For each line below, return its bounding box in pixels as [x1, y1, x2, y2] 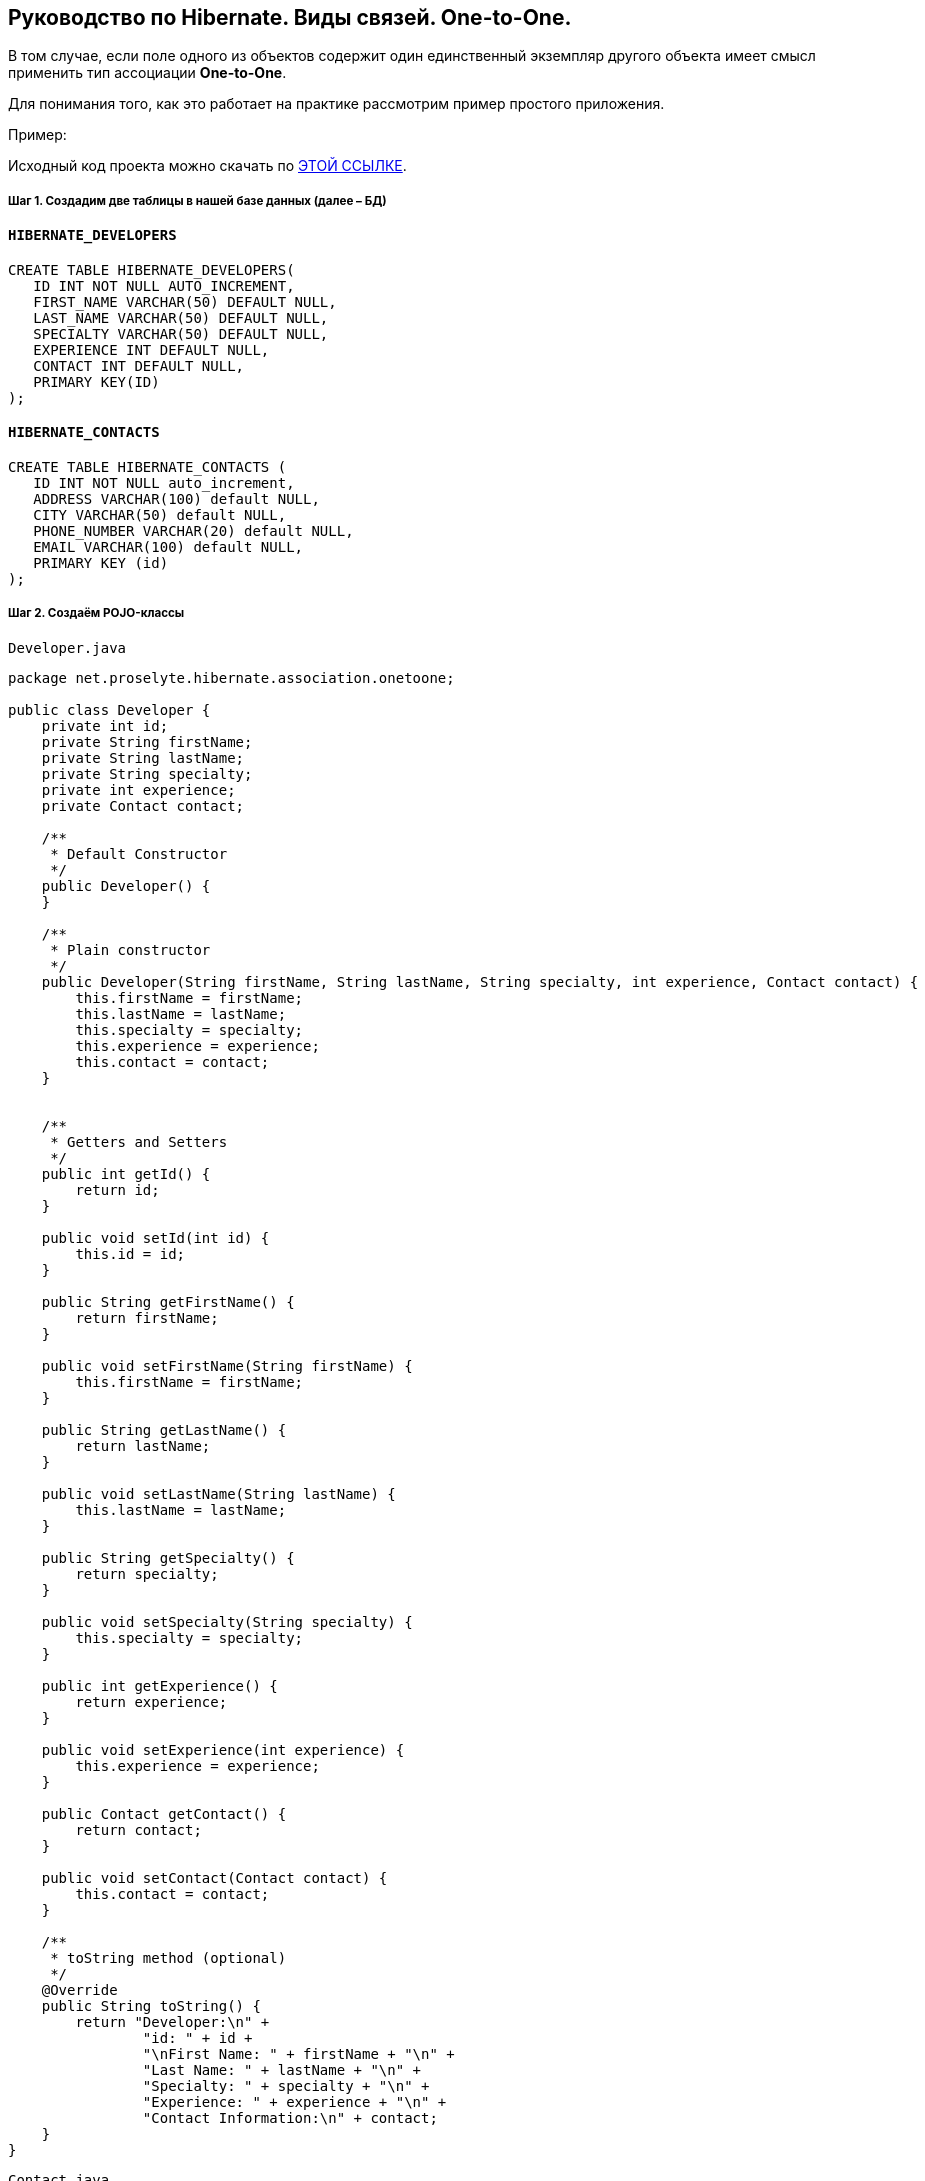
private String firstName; [41, 733, 253, 750]
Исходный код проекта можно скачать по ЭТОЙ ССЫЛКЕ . [8, 157, 407, 175]
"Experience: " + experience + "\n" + [142, 2093, 447, 2110]
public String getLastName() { [41, 1421, 287, 1438]
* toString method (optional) [50, 1949, 287, 1966]
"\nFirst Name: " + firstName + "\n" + [142, 2045, 455, 2062]
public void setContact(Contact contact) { [41, 1869, 388, 1886]
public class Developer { [8, 701, 211, 718]
